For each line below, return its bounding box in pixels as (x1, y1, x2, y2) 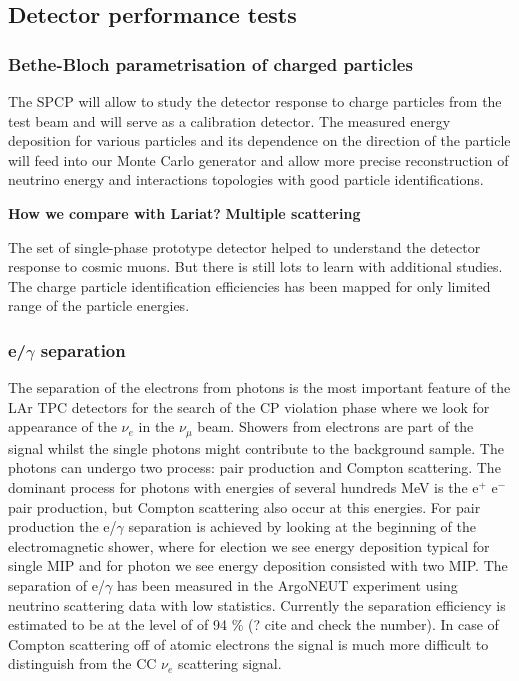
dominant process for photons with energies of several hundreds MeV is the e (8, 476, 479, 497)
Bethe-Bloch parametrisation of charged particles (8, 51, 413, 76)
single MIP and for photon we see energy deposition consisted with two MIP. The (8, 555, 508, 576)
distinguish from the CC (8, 653, 157, 674)
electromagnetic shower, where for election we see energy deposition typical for (8, 535, 490, 556)
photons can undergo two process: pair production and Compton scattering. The (8, 457, 501, 478)
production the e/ (8, 516, 117, 537)
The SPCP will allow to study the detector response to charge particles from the (8, 91, 502, 111)
